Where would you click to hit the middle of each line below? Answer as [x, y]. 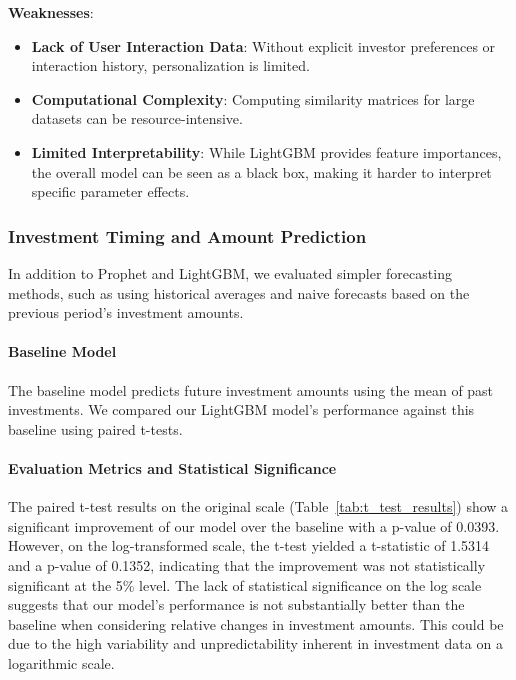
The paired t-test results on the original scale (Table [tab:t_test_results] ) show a [258, 506]
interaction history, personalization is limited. [170, 65]
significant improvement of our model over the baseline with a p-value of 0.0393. [254, 525]
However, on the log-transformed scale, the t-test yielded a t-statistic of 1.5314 [249, 545]
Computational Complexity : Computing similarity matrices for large [253, 98]
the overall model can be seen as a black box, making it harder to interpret [261, 171]
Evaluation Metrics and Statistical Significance [172, 467]
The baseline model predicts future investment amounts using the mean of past [251, 389]
